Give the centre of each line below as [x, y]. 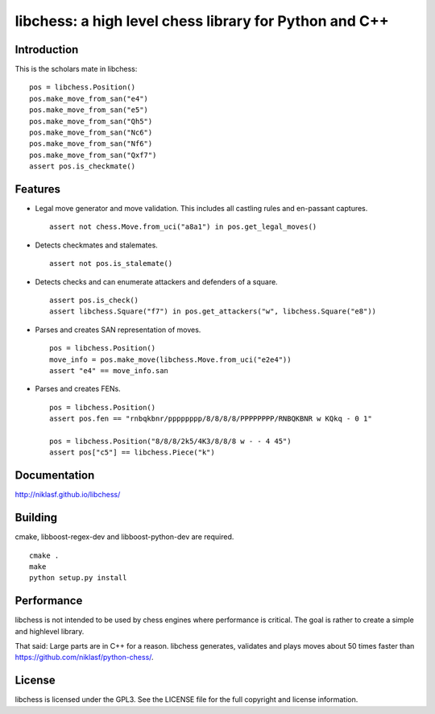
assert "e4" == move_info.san [109, 371]
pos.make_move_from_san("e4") [89, 98]
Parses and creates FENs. [78, 389]
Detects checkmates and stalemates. [97, 245]
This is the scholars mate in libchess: [76, 69]
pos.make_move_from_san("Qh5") [91, 121]
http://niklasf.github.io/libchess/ [68, 495]
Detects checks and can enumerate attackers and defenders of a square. [156, 281]
